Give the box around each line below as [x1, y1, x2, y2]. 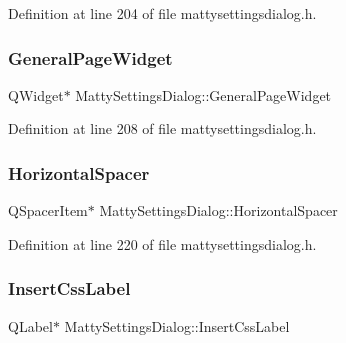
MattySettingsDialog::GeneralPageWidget [75, 84, 332, 105]
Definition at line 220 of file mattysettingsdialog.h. [8, 233, 317, 254]
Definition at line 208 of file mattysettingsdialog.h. [8, 118, 317, 139]
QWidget [8, 84, 64, 105]
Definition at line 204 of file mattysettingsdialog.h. [8, 3, 317, 23]
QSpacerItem [8, 200, 88, 221]
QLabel [8, 315, 53, 336]
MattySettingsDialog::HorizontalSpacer [99, 200, 338, 221]
